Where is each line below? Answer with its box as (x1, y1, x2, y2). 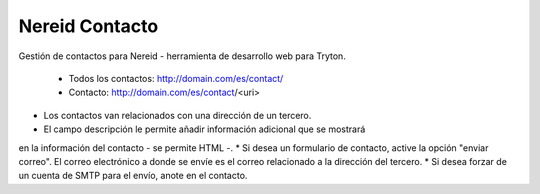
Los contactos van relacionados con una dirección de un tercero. (43, 109, 312, 121)
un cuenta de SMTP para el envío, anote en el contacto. (18, 170, 248, 182)
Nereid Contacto (18, 15, 159, 37)
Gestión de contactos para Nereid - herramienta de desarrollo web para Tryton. (18, 50, 347, 62)
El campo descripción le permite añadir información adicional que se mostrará (43, 123, 366, 135)
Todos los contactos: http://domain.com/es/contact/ (68, 72, 284, 84)
